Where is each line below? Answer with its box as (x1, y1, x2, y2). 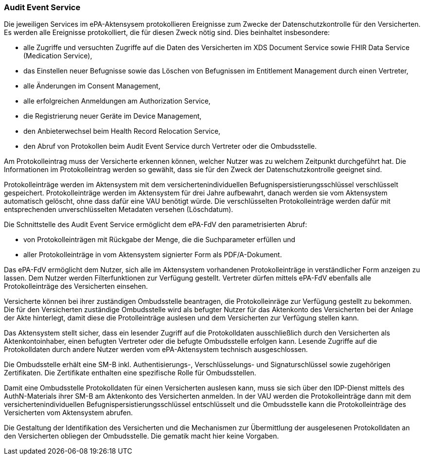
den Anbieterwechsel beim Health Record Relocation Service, (23, 127, 221, 136)
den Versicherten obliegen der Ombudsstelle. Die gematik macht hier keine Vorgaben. (4, 432, 279, 441)
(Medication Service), (23, 52, 92, 60)
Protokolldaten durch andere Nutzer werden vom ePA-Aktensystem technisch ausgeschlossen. (4, 345, 308, 354)
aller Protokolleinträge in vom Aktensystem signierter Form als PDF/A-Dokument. (23, 250, 282, 259)
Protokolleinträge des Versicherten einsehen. (4, 282, 148, 291)
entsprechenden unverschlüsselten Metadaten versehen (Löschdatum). (4, 205, 233, 214)
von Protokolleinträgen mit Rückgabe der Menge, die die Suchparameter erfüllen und (23, 235, 296, 244)
